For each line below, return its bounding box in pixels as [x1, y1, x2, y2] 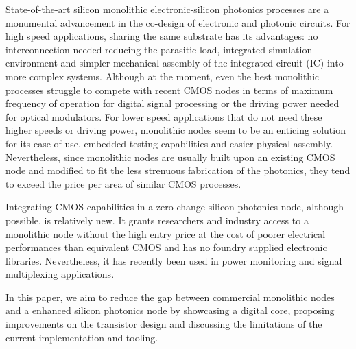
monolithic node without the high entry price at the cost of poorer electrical [5, 226, 326, 241]
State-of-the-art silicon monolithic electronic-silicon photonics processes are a [5, 2, 329, 16]
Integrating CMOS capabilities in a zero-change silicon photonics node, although [5, 200, 344, 214]
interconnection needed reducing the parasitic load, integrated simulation [5, 42, 313, 56]
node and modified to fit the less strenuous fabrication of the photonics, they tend [5, 163, 351, 178]
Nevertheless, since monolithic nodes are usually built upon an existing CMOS [5, 149, 335, 164]
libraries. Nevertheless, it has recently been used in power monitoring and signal [5, 253, 342, 267]
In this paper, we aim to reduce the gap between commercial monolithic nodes [5, 289, 335, 304]
